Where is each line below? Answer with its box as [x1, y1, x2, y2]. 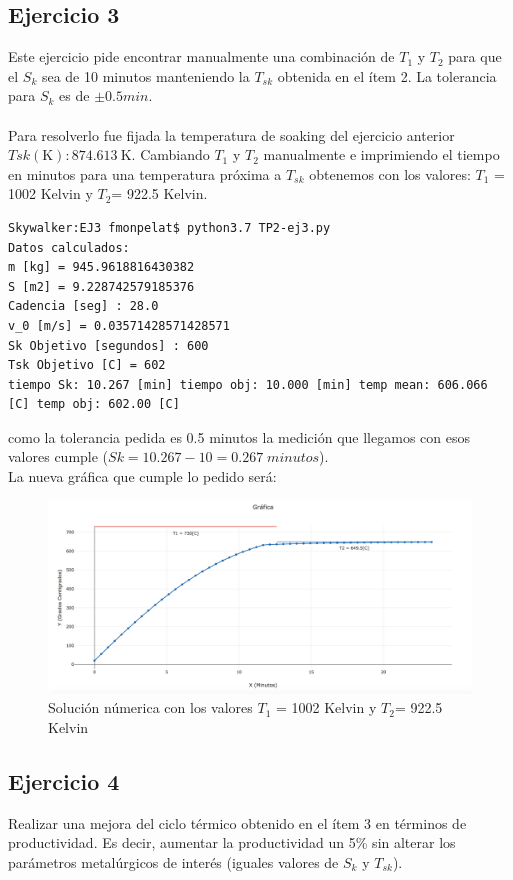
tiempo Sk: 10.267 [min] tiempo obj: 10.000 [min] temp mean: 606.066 [8, 377, 488, 392]
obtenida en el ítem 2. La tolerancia [277, 65, 497, 86]
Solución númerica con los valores [48, 697, 253, 718]
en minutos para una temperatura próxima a [8, 163, 282, 184]
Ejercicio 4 [8, 765, 120, 796]
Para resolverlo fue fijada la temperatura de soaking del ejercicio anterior [8, 124, 455, 145]
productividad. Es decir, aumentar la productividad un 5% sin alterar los [8, 832, 456, 853]
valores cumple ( [8, 446, 109, 467]
